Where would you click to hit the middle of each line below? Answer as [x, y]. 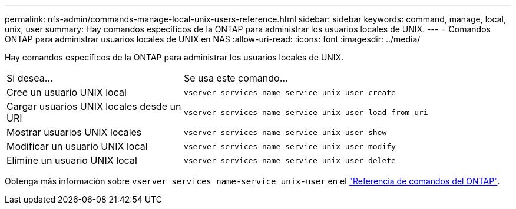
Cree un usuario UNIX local [67, 92]
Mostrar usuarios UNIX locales [74, 132]
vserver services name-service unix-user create [290, 92]
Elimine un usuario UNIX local [72, 160]
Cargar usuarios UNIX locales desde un [94, 106]
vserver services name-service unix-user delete [290, 160]
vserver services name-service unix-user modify [290, 146]
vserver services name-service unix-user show [285, 132]
